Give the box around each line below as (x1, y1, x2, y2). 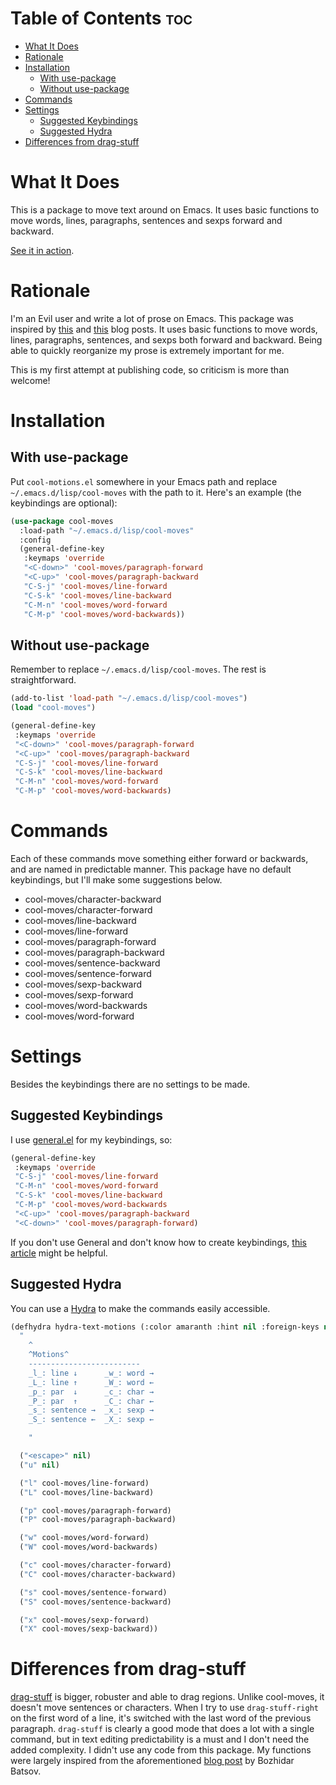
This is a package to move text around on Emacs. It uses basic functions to (10, 203, 320, 216)
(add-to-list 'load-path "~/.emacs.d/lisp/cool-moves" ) (10, 693, 248, 704)
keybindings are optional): (10, 497, 118, 509)
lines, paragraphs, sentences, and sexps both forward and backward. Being (10, 333, 323, 346)
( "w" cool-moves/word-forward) (19, 1533, 150, 1543)
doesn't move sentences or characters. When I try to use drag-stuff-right (10, 1702, 319, 1714)
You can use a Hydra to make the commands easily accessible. (10, 1302, 271, 1314)
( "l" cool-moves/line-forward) (19, 1478, 150, 1488)
